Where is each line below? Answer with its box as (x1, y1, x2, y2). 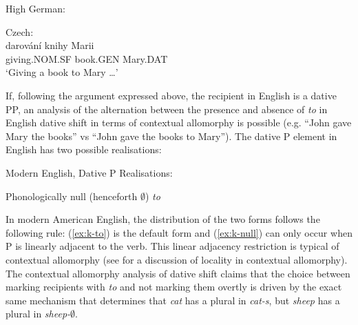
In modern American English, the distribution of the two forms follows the (6, 212, 320, 226)
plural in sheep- (6, 306, 71, 321)
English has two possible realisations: (6, 142, 162, 157)
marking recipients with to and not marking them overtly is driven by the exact (6, 279, 342, 294)
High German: (6, 1, 65, 15)
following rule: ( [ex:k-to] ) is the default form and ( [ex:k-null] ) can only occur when (6, 225, 352, 239)
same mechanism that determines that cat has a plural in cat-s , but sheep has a (6, 293, 340, 307)
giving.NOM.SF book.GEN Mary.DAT (6, 51, 168, 66)
